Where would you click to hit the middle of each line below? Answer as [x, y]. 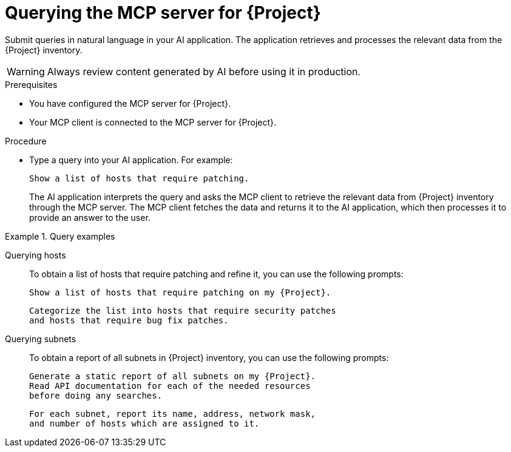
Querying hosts [36, 255]
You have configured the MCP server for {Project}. [130, 103]
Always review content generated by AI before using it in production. [204, 71]
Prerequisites [31, 84]
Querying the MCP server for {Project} [163, 13]
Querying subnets [41, 339]
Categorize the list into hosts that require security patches [183, 310]
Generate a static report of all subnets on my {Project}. [173, 376]
